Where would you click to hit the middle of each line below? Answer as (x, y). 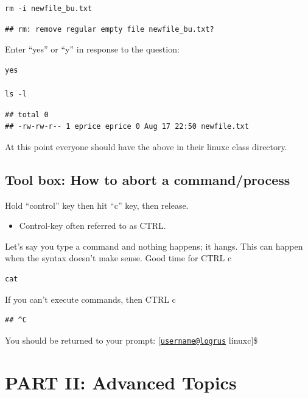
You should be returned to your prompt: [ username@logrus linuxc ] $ (131, 340)
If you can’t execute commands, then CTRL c (90, 299)
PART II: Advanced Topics (121, 382)
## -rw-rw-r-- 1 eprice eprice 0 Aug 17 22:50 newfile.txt (127, 127)
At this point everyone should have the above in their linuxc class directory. (146, 146)
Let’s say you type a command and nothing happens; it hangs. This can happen (154, 246)
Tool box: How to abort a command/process (148, 179)
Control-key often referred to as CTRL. (93, 226)
